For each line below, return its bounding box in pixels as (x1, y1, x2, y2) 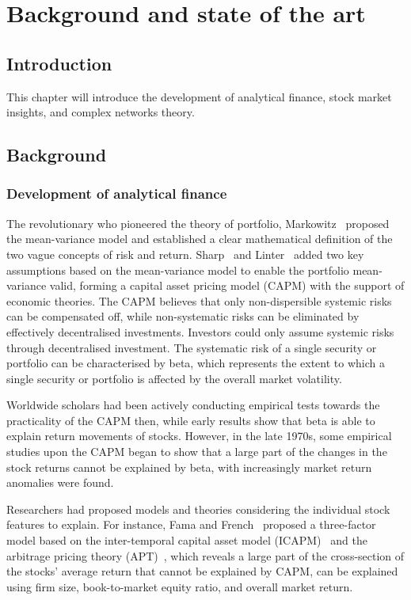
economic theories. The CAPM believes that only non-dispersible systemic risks (6, 292, 392, 309)
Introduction (6, 51, 112, 75)
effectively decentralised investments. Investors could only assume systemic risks (6, 323, 394, 340)
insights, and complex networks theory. (6, 104, 195, 120)
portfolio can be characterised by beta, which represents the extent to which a (6, 355, 385, 371)
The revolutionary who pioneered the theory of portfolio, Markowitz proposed (6, 215, 390, 231)
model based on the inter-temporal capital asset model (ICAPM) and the (6, 532, 367, 549)
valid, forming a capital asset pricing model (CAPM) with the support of (49, 277, 405, 294)
